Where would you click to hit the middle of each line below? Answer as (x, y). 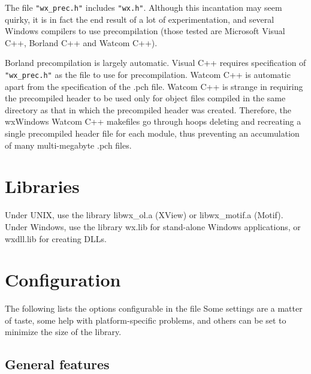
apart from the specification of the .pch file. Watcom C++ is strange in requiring (154, 86)
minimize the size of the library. (63, 332)
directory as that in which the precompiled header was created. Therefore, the (148, 109)
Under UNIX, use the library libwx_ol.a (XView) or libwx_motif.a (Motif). (144, 215)
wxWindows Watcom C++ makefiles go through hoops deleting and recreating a (153, 121)
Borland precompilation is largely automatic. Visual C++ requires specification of (155, 63)
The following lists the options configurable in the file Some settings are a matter (154, 308)
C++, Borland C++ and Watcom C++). (81, 42)
